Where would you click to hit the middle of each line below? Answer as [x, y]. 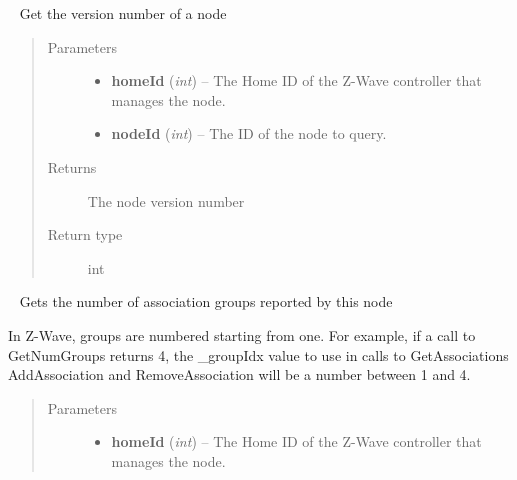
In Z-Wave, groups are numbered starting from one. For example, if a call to [242, 334]
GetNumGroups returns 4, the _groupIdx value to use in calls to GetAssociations [258, 354]
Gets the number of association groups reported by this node [206, 301]
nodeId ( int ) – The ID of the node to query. [249, 133]
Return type [85, 234]
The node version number [166, 200]
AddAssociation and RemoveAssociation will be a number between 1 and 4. [239, 374]
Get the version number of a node [123, 13]
